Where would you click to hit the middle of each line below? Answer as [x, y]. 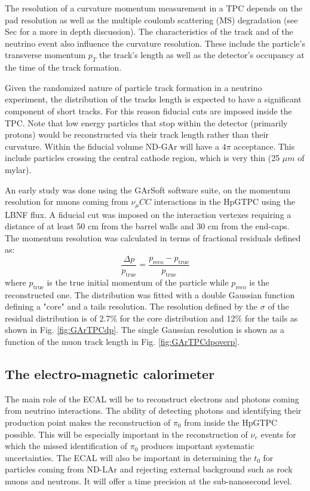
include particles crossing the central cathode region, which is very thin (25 [142, 158]
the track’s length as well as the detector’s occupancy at [202, 55]
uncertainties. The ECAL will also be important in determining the [128, 457]
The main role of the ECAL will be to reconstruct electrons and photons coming [152, 398]
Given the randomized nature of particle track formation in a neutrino [133, 87]
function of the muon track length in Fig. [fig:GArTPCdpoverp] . [122, 341]
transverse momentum [45, 55]
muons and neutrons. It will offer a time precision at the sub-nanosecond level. [148, 481]
